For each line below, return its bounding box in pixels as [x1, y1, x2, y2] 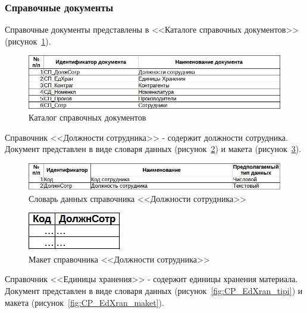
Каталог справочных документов [29, 111, 146, 124]
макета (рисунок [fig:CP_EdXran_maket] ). [5, 296, 164, 308]
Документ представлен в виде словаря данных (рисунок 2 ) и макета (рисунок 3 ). [5, 143, 302, 155]
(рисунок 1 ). [5, 34, 51, 47]
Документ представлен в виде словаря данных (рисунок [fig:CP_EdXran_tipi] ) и [5, 284, 303, 296]
